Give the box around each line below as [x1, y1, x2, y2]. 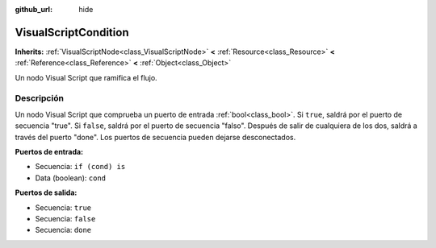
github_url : [15, 5, 52, 14]
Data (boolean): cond [35, 173, 107, 183]
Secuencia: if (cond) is [35, 162, 126, 172]
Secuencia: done [35, 225, 92, 235]
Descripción [15, 93, 65, 104]
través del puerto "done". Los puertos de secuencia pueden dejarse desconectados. [15, 132, 296, 142]
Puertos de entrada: [15, 147, 84, 156]
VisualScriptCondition [15, 25, 129, 39]
